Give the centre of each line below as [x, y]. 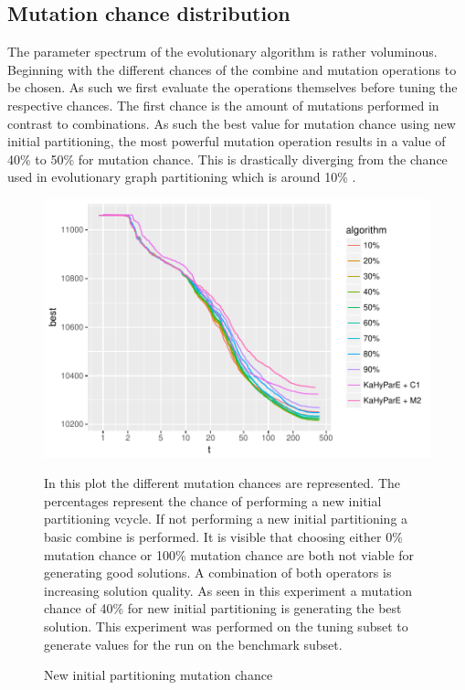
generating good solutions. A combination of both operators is [218, 573]
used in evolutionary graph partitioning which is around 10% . [182, 177]
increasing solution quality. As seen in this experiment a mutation [228, 590]
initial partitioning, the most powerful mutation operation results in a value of [227, 141]
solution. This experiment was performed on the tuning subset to [226, 626]
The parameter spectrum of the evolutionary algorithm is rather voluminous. [222, 52]
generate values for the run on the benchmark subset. [193, 644]
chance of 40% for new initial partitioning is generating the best [223, 608]
